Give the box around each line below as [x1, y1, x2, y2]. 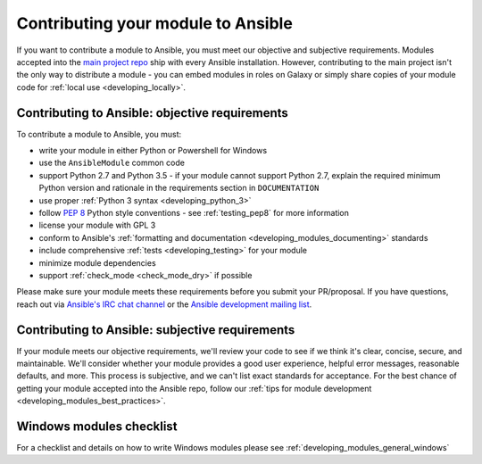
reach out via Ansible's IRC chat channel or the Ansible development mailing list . [16, 299, 312, 310]
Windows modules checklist [16, 418, 178, 434]
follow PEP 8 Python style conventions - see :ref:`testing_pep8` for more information [38, 207, 350, 218]
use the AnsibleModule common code [38, 157, 185, 169]
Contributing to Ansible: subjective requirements [16, 322, 295, 337]
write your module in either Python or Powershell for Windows [38, 145, 268, 156]
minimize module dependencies [38, 257, 156, 268]
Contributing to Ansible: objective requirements [16, 105, 289, 120]
